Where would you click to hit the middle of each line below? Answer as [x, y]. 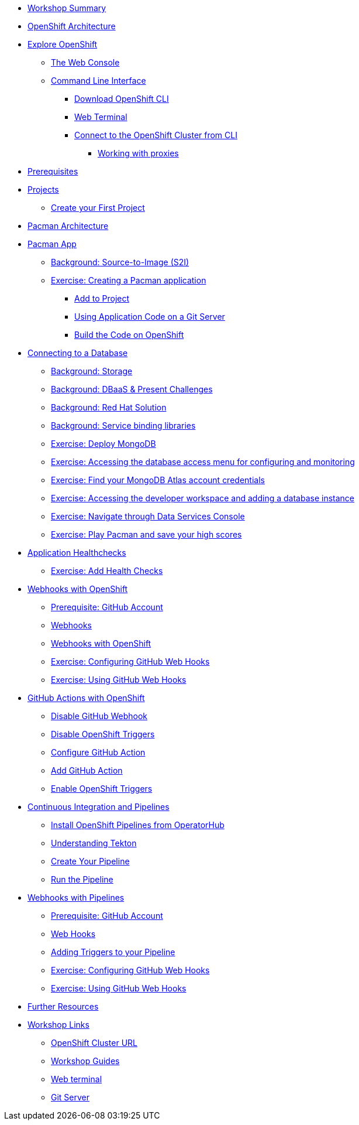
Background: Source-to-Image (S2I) [120, 262]
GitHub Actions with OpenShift [86, 698]
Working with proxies [138, 153]
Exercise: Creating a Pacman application [129, 280]
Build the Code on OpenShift [129, 335]
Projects [43, 189]
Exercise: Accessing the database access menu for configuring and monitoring [203, 462]
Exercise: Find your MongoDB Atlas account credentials [158, 480]
